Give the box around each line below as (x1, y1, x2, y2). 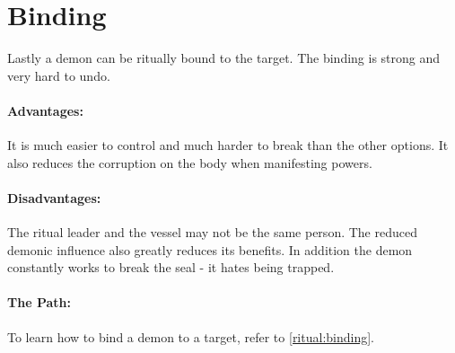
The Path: (7, 293, 71, 312)
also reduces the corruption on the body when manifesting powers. (7, 153, 372, 172)
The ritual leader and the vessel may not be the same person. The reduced (7, 223, 417, 242)
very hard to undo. (7, 66, 110, 84)
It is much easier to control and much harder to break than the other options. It (7, 136, 449, 154)
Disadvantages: (7, 188, 101, 207)
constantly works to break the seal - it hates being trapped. (7, 258, 335, 277)
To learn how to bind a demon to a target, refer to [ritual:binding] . (7, 327, 374, 346)
